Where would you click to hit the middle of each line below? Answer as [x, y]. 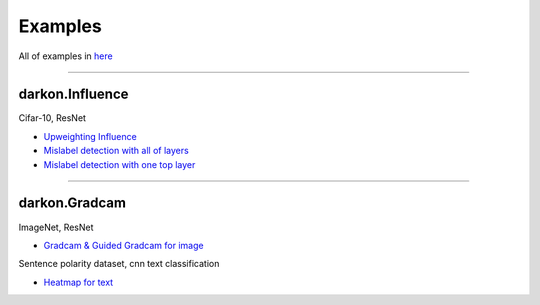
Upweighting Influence [90, 136]
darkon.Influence [73, 94]
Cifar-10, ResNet [52, 118]
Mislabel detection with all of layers [116, 151]
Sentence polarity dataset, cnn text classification [119, 264]
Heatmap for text [78, 282]
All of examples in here [66, 56]
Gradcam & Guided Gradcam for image [123, 245]
